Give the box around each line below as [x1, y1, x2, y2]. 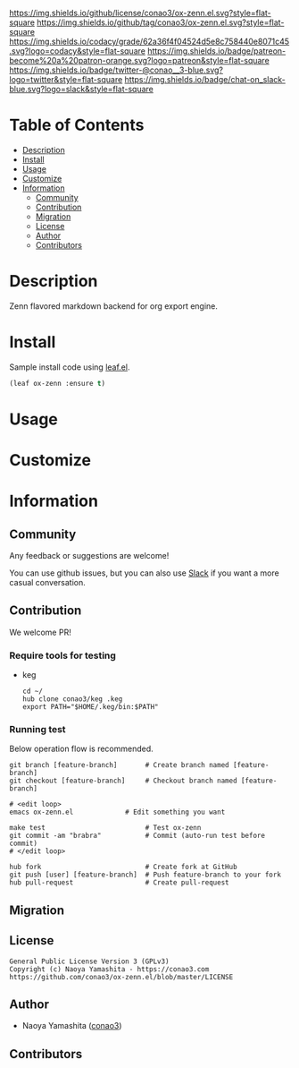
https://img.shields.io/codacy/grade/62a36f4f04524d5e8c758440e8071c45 [9, 36, 290, 47]
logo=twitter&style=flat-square [9, 74, 123, 84]
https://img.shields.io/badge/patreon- [146, 46, 287, 56]
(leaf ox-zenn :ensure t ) [9, 379, 105, 388]
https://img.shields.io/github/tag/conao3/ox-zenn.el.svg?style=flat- [37, 17, 285, 28]
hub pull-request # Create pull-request [9, 878, 229, 887]
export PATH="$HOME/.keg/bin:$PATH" [21, 703, 159, 712]
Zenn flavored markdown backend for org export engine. [9, 300, 219, 312]
